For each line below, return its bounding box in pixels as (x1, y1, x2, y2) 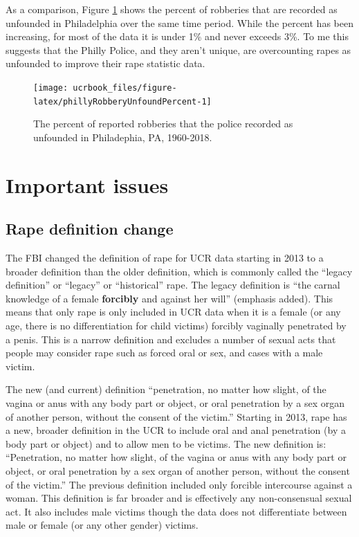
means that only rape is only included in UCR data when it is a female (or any (6, 304, 341, 319)
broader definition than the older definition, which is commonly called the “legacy (6, 264, 353, 278)
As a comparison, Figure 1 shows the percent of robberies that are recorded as (6, 2, 338, 16)
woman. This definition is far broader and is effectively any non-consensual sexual (6, 491, 352, 505)
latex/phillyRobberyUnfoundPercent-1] (33, 96, 212, 107)
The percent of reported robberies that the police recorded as (33, 116, 293, 131)
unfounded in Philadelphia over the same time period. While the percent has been (6, 15, 353, 30)
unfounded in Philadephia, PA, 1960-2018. (33, 129, 212, 144)
